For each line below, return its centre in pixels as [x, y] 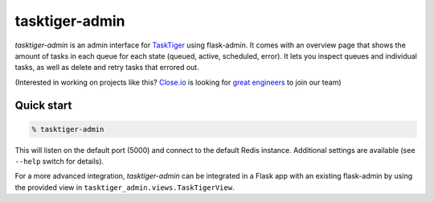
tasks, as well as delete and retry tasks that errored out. [107, 68]
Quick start [43, 105]
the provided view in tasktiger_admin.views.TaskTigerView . [125, 187]
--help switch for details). [59, 162]
